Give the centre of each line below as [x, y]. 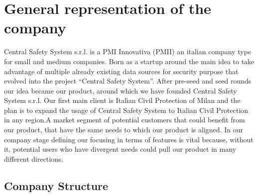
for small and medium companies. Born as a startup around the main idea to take [129, 61]
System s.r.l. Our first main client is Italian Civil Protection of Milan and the [122, 100]
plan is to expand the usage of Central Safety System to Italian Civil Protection [126, 110]
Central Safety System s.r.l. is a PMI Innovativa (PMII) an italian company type [128, 51]
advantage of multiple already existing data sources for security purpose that [121, 71]
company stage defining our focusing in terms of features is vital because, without [129, 139]
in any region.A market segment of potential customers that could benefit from [125, 120]
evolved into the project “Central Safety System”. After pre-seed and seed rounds [128, 81]
